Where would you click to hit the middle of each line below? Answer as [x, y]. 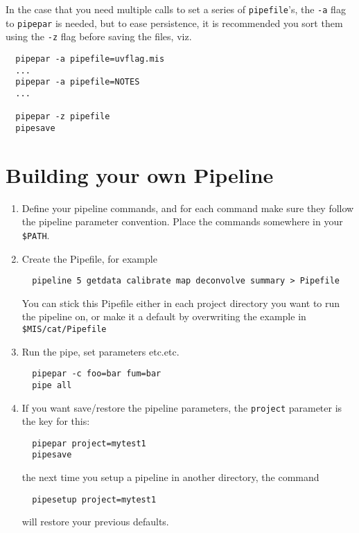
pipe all [52, 385]
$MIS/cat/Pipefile [64, 329]
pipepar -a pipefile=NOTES [78, 82]
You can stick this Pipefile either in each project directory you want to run [181, 303]
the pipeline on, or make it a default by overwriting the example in [164, 316]
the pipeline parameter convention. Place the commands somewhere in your [182, 221]
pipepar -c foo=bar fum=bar [97, 374]
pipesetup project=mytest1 [94, 499]
